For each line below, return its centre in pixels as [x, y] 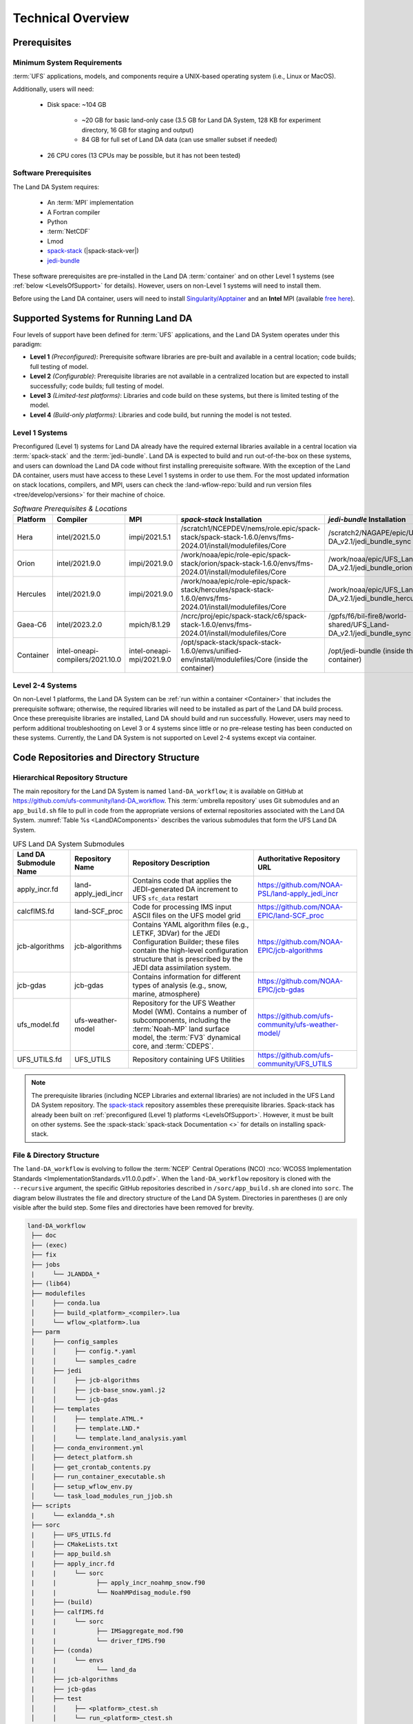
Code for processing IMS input [182, 907]
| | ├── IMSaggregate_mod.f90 [107, 1631]
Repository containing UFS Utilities [189, 1060]
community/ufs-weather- [298, 1025]
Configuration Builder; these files [186, 942]
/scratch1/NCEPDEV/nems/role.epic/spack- [251, 528]
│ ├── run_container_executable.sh [98, 1477]
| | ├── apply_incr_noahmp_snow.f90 [118, 1583]
